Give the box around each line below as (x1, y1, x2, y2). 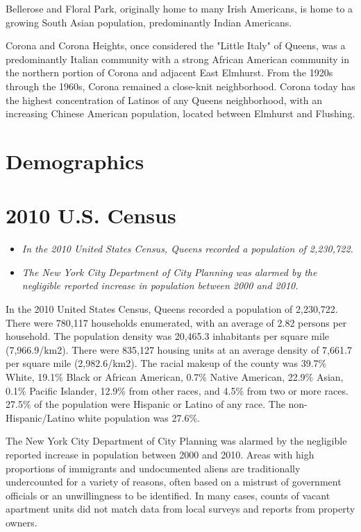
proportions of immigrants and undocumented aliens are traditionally (6, 461, 301, 475)
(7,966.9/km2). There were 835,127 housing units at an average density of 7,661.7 (6, 342, 352, 357)
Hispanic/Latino (6, 410, 75, 424)
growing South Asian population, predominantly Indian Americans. (6, 15, 292, 29)
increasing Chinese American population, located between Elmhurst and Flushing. (6, 106, 355, 121)
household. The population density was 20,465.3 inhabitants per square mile (6, 329, 330, 343)
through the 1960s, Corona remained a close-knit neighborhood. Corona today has (6, 78, 355, 93)
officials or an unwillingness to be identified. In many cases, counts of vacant (6, 488, 330, 502)
